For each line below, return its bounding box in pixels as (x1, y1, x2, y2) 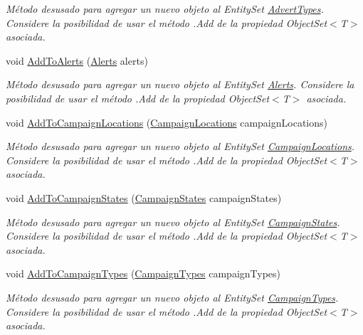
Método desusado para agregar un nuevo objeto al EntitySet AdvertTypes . (6, 1, 324, 16)
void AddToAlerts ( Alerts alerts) (6, 53, 148, 68)
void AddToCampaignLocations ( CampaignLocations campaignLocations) (6, 115, 327, 129)
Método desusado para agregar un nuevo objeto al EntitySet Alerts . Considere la (6, 77, 354, 92)
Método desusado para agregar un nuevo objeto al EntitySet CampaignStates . (6, 214, 340, 229)
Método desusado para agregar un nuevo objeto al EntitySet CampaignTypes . (6, 289, 339, 304)
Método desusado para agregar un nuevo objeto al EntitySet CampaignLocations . (6, 139, 355, 154)
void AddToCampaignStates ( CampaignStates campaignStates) (6, 190, 282, 205)
